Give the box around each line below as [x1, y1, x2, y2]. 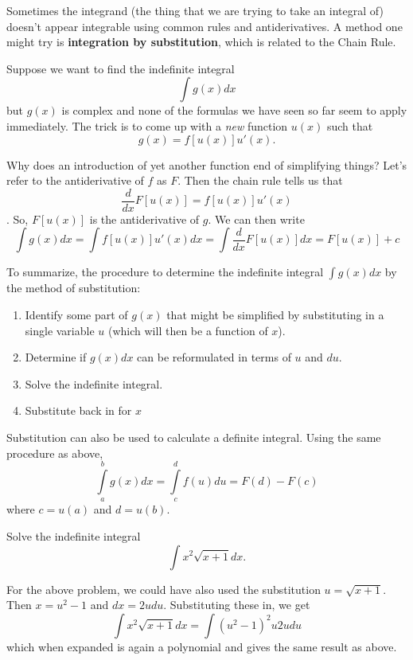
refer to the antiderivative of [6, 172, 144, 189]
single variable [25, 322, 95, 338]
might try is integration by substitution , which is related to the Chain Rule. [6, 33, 396, 50]
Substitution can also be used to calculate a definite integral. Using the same [6, 428, 381, 445]
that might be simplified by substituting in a [166, 307, 384, 322]
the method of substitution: [6, 279, 141, 296]
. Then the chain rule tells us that [177, 172, 343, 189]
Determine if [25, 349, 87, 365]
